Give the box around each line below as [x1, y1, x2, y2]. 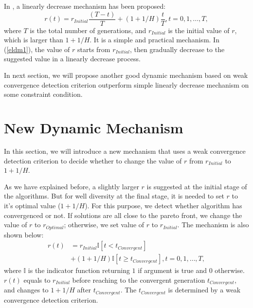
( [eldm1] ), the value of [4, 44, 70, 54]
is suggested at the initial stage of [146, 181, 247, 191]
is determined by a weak [168, 285, 241, 295]
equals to [23, 274, 51, 285]
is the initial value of [168, 25, 230, 35]
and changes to [4, 285, 49, 295]
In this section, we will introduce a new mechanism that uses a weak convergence [4, 145, 246, 156]
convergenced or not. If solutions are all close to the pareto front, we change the [4, 210, 242, 220]
